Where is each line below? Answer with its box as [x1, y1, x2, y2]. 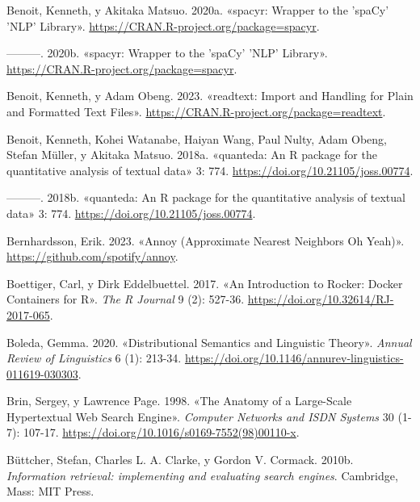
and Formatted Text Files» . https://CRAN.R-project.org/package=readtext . [6, 102, 386, 119]
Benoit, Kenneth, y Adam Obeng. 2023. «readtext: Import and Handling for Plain [6, 87, 414, 104]
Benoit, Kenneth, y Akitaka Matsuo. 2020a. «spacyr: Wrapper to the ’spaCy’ [6, 2, 389, 18]
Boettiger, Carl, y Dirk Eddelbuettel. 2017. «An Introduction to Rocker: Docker [6, 274, 403, 291]
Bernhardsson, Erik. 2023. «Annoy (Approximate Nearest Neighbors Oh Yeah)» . [6, 232, 405, 249]
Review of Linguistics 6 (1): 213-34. [6, 349, 182, 366]
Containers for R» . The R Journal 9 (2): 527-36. [6, 291, 245, 307]
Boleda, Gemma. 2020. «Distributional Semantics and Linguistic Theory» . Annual [6, 333, 412, 350]
